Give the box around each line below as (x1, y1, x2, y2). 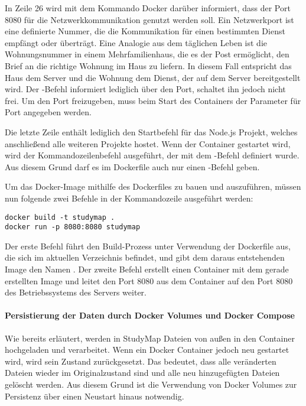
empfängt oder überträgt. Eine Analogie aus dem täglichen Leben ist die (5, 36, 268, 48)
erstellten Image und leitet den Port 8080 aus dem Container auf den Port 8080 (5, 274, 293, 287)
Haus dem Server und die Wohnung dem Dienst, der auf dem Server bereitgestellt (5, 71, 301, 83)
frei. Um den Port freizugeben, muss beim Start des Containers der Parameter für (5, 94, 301, 106)
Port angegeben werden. (5, 106, 92, 118)
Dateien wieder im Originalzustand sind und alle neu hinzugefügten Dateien (5, 366, 280, 379)
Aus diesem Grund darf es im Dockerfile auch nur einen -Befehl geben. (5, 160, 260, 173)
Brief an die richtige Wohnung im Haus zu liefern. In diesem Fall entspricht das (5, 59, 292, 72)
